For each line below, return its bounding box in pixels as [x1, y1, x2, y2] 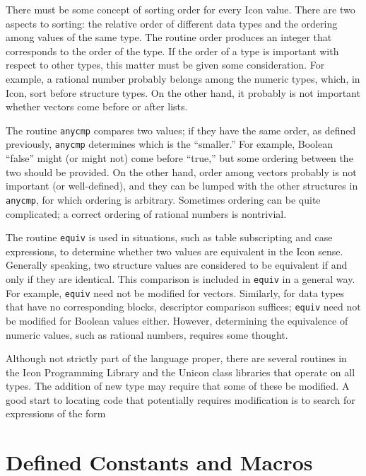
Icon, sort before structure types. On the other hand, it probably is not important [6, 85, 360, 100]
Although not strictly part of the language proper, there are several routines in [6, 351, 347, 366]
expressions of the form [6, 406, 106, 421]
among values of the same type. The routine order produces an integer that [6, 30, 332, 45]
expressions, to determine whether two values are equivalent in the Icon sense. [6, 243, 343, 258]
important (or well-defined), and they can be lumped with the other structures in [6, 178, 358, 193]
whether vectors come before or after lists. [6, 99, 188, 114]
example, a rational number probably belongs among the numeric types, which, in [6, 71, 360, 86]
